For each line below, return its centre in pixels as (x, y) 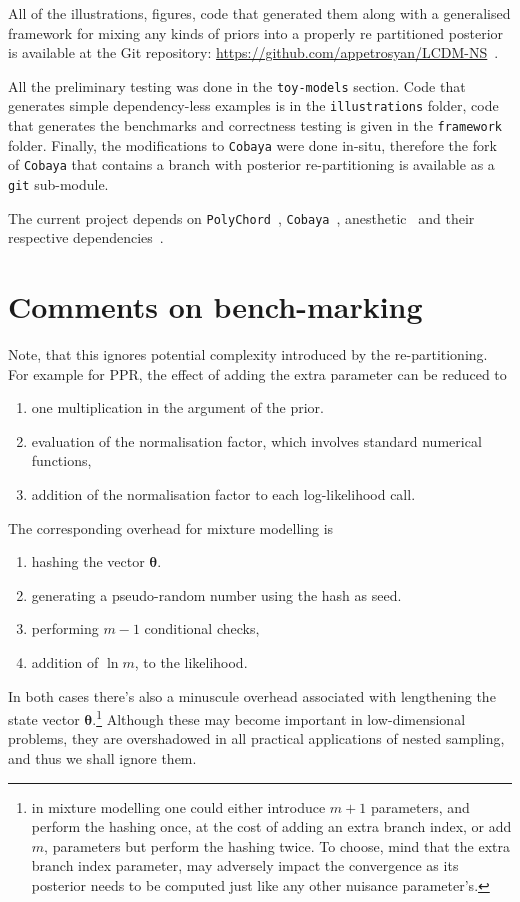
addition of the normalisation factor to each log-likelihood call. (223, 494)
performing (65, 628)
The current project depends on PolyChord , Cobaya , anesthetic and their (241, 217)
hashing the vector (88, 561)
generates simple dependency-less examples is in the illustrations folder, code (253, 105)
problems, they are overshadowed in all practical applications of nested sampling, (256, 738)
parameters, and (420, 806)
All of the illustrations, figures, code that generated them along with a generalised (259, 13)
